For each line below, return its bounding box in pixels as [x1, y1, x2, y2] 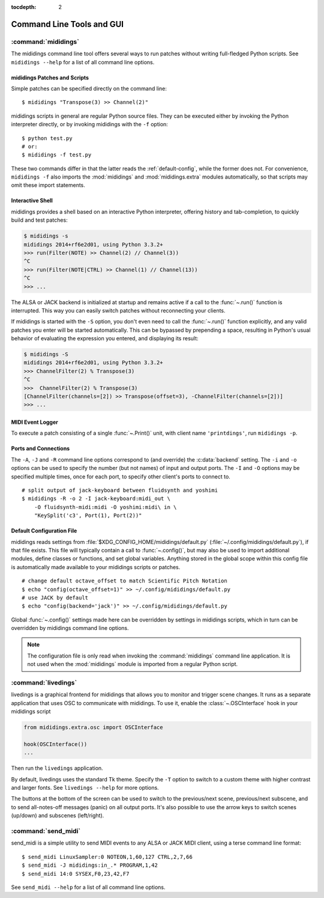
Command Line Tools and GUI [11, 19, 124, 29]
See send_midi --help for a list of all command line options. [11, 884, 166, 891]
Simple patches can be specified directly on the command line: [11, 85, 167, 92]
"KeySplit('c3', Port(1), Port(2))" [34, 512, 142, 519]
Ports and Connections [11, 445, 70, 452]
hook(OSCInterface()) [23, 741, 88, 748]
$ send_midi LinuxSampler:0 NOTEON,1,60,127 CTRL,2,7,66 [22, 854, 193, 860]
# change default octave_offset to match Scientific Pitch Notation [22, 578, 227, 584]
